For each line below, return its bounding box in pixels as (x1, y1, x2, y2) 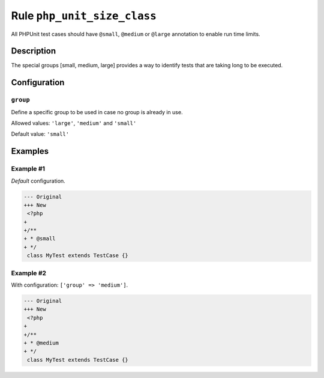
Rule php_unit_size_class (11, 9, 157, 22)
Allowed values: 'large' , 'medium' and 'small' (11, 120, 137, 126)
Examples (11, 146, 49, 156)
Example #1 (11, 165, 45, 173)
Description (11, 46, 56, 56)
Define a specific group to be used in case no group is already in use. (11, 108, 183, 115)
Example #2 (11, 269, 47, 277)
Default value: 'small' (11, 130, 69, 138)
